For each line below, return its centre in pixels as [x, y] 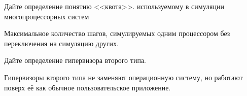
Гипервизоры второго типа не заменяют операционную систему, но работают [123, 77]
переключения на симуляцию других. [61, 43]
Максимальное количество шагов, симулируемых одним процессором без [117, 33]
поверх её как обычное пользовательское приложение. [87, 87]
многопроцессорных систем [47, 16]
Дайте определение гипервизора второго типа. [75, 60]
